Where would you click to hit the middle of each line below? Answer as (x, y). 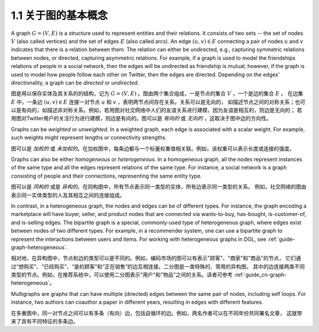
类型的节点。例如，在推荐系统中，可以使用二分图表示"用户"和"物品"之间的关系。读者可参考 (122, 275)
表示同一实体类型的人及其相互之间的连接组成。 (68, 195)
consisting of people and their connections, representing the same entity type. (106, 176)
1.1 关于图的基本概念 (59, 15)
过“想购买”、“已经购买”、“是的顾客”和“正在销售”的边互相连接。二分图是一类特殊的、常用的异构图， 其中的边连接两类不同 (158, 266)
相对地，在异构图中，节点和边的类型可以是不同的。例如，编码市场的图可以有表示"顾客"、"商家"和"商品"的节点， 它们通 (156, 258)
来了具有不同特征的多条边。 (45, 321)
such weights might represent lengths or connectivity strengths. (89, 138)
